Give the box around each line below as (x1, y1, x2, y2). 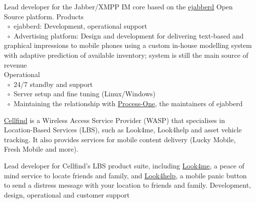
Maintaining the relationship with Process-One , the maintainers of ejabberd (13, 98, 243, 108)
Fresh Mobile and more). (4, 144, 78, 154)
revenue (4, 59, 27, 70)
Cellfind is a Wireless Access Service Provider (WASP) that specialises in (4, 115, 225, 125)
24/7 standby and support (13, 79, 93, 89)
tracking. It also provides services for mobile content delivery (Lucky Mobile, (4, 134, 236, 144)
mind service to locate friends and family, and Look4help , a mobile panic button (4, 170, 247, 180)
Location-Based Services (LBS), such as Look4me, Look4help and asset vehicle (4, 124, 242, 135)
